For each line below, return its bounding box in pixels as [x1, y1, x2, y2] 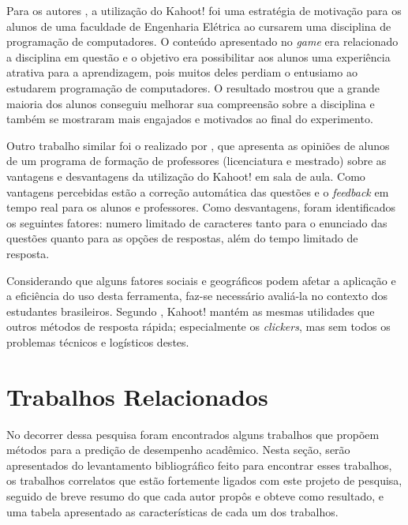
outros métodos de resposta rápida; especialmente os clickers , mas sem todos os [6, 318, 391, 335]
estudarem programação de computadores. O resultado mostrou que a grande [6, 79, 380, 96]
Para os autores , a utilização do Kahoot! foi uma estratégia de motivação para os [6, 2, 402, 18]
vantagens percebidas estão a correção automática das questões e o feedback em [6, 183, 389, 200]
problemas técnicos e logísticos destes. [6, 333, 189, 350]
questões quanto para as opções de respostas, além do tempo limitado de [6, 230, 358, 246]
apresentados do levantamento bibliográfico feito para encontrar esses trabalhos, [6, 456, 392, 473]
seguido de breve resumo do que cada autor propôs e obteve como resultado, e [6, 487, 384, 504]
